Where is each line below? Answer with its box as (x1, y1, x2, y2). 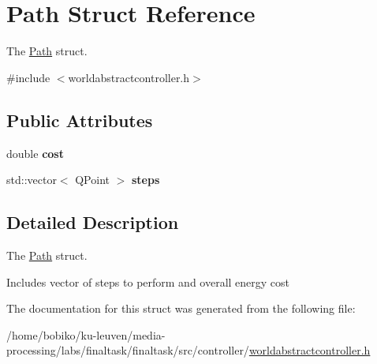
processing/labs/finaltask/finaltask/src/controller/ (6, 342, 249, 358)
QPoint (75, 171, 110, 188)
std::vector (6, 171, 57, 188)
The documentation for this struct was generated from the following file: (6, 300, 356, 317)
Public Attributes (6, 107, 153, 132)
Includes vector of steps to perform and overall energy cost (6, 273, 290, 290)
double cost (6, 144, 64, 161)
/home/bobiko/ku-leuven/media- (6, 326, 166, 343)
